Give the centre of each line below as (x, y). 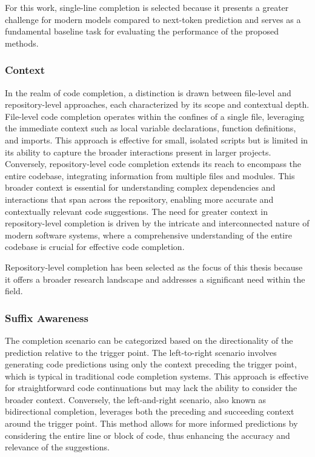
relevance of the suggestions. (57, 447)
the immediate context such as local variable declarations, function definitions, (151, 128)
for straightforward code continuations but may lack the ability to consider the (151, 388)
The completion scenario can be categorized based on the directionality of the (149, 340)
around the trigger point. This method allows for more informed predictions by (151, 423)
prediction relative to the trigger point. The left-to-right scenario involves (141, 352)
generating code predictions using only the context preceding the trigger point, (151, 364)
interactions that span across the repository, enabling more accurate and (139, 199)
